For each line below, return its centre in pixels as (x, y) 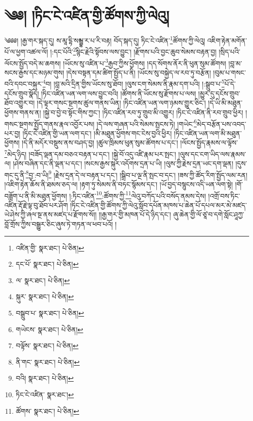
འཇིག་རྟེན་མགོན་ (227, 40)
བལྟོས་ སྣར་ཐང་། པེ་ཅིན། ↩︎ (47, 345)
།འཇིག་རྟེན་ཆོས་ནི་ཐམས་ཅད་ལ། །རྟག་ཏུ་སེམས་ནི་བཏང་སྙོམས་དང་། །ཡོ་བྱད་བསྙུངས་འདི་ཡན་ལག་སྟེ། (119, 184)
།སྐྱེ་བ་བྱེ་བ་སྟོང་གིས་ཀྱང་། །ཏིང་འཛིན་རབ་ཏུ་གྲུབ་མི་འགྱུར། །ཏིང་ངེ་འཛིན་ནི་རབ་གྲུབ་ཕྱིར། (143, 112)
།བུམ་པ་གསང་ (230, 72)
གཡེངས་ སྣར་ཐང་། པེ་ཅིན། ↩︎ (50, 329)
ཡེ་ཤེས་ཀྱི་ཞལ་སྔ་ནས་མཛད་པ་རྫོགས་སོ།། (51, 214)
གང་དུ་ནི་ (15, 175)
